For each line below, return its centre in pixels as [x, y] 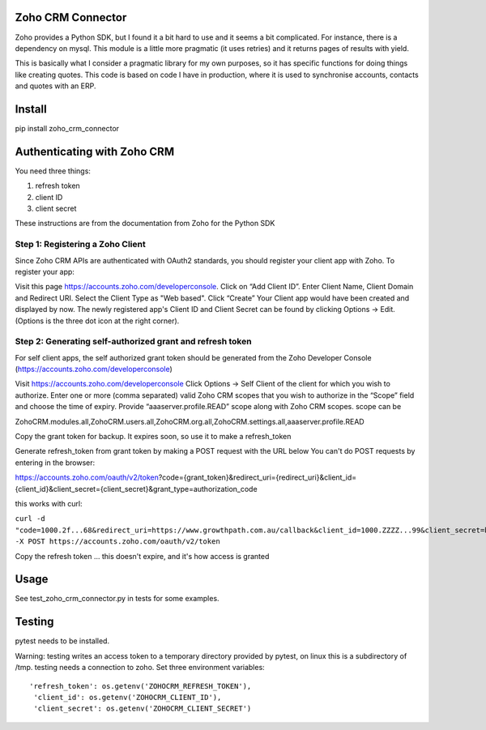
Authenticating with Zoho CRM [94, 151]
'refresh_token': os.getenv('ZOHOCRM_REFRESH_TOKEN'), [141, 686]
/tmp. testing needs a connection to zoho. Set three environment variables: [140, 668]
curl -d [30, 519]
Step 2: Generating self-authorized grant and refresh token [133, 342]
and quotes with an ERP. [55, 86]
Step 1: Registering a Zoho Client [80, 245]
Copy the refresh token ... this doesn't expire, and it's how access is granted [142, 556]
